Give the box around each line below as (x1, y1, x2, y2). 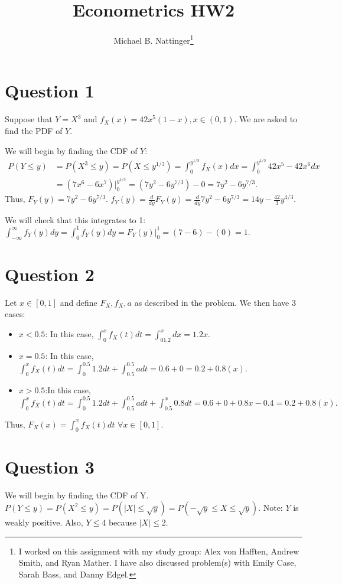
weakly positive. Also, (5, 516, 83, 528)
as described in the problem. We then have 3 (134, 296, 296, 308)
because (108, 516, 137, 528)
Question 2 (5, 262, 95, 286)
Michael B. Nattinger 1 (113, 32, 194, 46)
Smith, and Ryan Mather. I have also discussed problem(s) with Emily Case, (18, 556, 297, 569)
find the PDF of (5, 124, 63, 136)
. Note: (258, 501, 283, 514)
